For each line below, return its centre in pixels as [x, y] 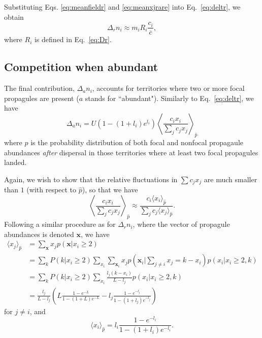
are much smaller [231, 179]
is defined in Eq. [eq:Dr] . [73, 39]
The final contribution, [39, 88]
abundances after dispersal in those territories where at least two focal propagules [131, 152]
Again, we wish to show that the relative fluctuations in [91, 179]
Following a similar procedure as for [60, 224]
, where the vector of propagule [181, 224]
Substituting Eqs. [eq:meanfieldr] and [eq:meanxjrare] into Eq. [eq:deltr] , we [122, 7]
